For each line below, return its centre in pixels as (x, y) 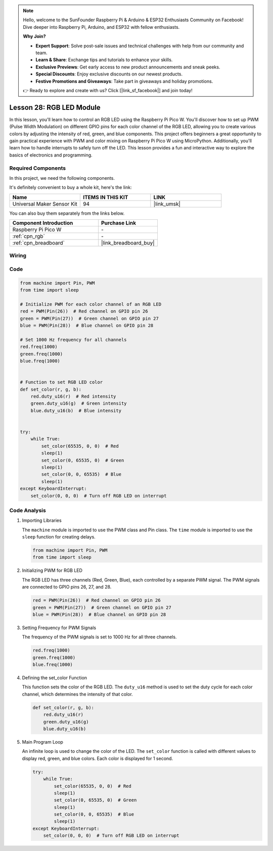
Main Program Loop (42, 742)
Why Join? (34, 36)
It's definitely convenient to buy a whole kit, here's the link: (71, 187)
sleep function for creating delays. (59, 537)
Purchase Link (119, 223)
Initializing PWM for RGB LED (52, 570)
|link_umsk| (167, 204)
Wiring (18, 256)
